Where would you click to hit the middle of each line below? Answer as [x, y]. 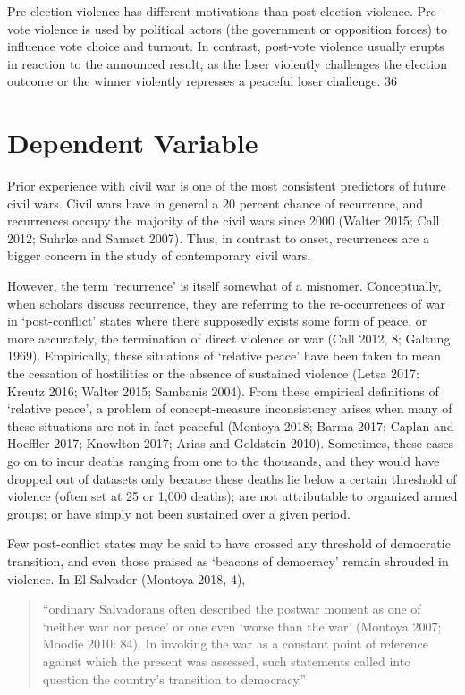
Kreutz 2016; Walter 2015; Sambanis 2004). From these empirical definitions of [223, 390]
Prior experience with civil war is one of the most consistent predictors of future [227, 186]
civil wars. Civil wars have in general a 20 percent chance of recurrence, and [216, 203]
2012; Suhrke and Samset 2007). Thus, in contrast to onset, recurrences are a [218, 237]
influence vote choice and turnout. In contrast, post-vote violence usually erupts [226, 46]
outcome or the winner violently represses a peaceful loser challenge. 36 [203, 81]
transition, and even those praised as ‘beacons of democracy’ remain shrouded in [228, 560]
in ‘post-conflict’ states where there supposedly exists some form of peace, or [217, 321]
